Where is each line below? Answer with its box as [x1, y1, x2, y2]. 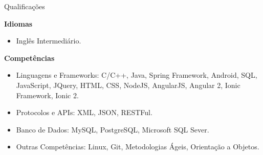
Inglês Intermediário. [16, 35, 81, 46]
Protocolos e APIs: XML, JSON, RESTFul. [16, 107, 152, 118]
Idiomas [4, 18, 33, 29]
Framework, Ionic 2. [16, 90, 79, 100]
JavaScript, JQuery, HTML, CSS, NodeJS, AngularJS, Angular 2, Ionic [16, 79, 240, 90]
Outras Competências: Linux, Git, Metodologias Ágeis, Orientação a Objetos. [16, 141, 259, 152]
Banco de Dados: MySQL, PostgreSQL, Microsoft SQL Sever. [16, 124, 209, 135]
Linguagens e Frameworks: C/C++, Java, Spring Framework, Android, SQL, [16, 70, 257, 80]
